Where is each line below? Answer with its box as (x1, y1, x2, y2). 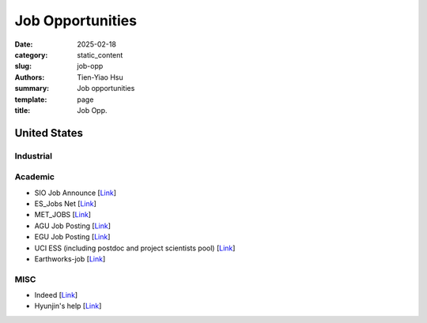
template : (14, 95, 47, 104)
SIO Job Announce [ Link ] (34, 188, 117, 197)
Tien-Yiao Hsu (77, 72, 123, 82)
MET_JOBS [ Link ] (34, 210, 91, 220)
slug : (14, 62, 32, 71)
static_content (77, 50, 123, 59)
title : (14, 105, 31, 115)
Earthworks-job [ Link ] (34, 254, 106, 264)
